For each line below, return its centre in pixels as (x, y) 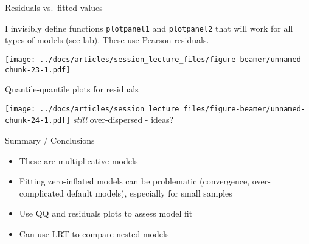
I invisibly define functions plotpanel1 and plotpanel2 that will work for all (149, 28)
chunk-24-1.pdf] (38, 121)
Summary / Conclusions (50, 140)
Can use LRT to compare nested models (94, 234)
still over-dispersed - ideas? (123, 120)
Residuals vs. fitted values (54, 7)
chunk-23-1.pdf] (38, 70)
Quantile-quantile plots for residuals (72, 89)
